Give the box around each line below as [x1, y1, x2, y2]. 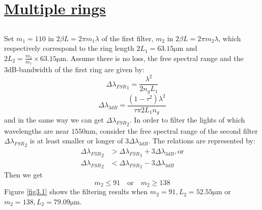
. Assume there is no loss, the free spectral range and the [66, 52, 244, 63]
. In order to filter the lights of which [129, 114, 245, 125]
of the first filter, [101, 33, 154, 43]
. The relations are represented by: [148, 135, 255, 146]
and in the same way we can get [4, 114, 104, 125]
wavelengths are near [4, 125, 69, 136]
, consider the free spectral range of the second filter [95, 125, 258, 136]
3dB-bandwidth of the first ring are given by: [4, 64, 144, 75]
